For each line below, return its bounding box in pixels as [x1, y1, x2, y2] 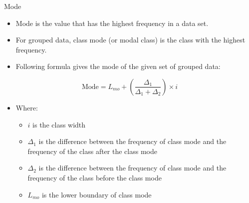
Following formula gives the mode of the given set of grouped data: [15, 61, 221, 71]
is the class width [32, 119, 86, 129]
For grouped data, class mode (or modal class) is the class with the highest [15, 34, 246, 45]
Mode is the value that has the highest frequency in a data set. [15, 17, 209, 28]
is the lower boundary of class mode [41, 189, 152, 199]
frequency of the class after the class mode [27, 145, 157, 156]
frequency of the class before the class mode [27, 172, 162, 182]
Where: [15, 102, 38, 112]
